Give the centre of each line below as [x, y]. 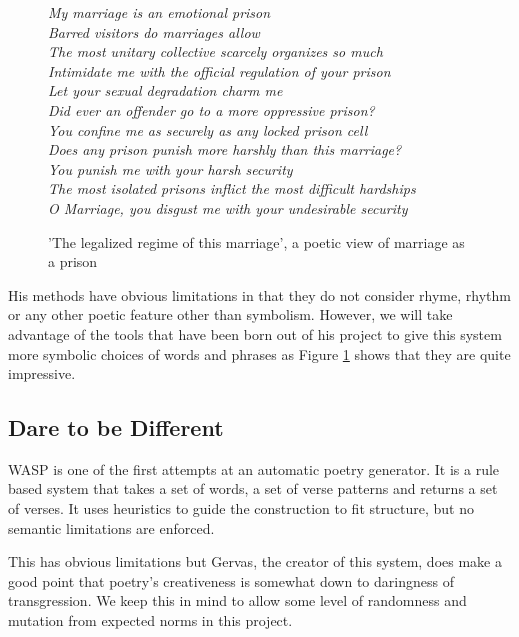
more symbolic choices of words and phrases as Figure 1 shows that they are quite [259, 353]
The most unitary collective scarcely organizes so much [215, 51]
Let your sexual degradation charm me [165, 90]
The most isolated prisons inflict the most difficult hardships [232, 188]
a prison [73, 261]
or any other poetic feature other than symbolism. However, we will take [230, 314]
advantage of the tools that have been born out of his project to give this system [255, 333]
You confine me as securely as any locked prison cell [208, 129]
